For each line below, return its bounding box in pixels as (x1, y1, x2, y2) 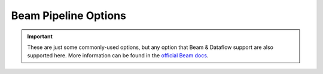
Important (27, 33, 53, 40)
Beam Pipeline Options (11, 9, 127, 22)
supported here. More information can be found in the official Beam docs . (27, 52, 209, 59)
